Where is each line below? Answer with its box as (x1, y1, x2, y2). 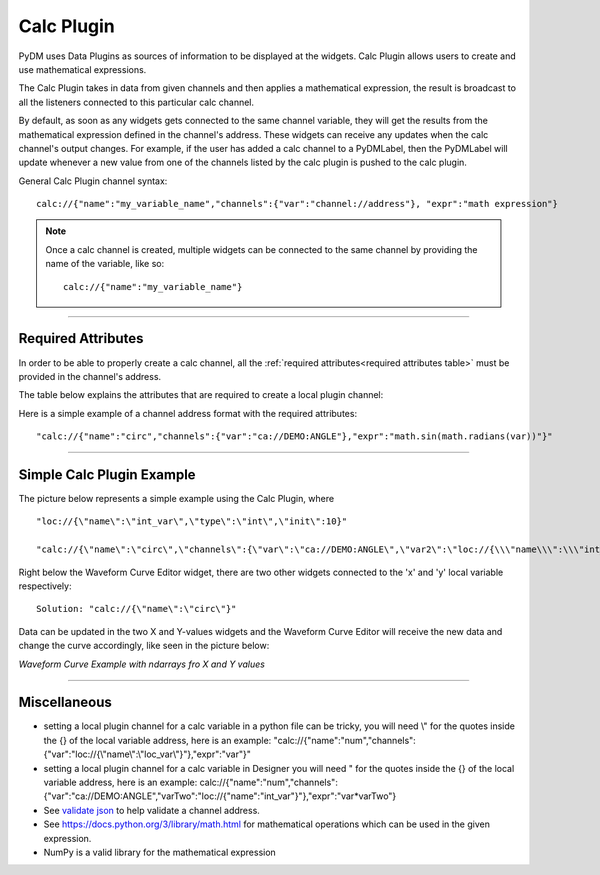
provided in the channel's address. (18, 370, 162, 382)
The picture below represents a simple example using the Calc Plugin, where (18, 493, 335, 504)
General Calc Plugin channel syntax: (18, 175, 168, 187)
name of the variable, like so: (45, 258, 165, 270)
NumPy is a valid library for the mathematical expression (43, 846, 277, 858)
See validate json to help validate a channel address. (43, 804, 260, 816)
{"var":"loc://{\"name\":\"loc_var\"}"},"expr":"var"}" (43, 748, 252, 760)
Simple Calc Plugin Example (18, 466, 196, 483)
